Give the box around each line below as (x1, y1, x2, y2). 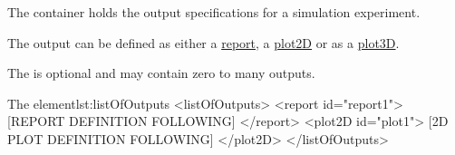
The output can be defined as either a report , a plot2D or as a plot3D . (7, 33, 400, 52)
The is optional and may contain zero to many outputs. (7, 63, 315, 82)
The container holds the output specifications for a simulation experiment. (7, 3, 421, 21)
